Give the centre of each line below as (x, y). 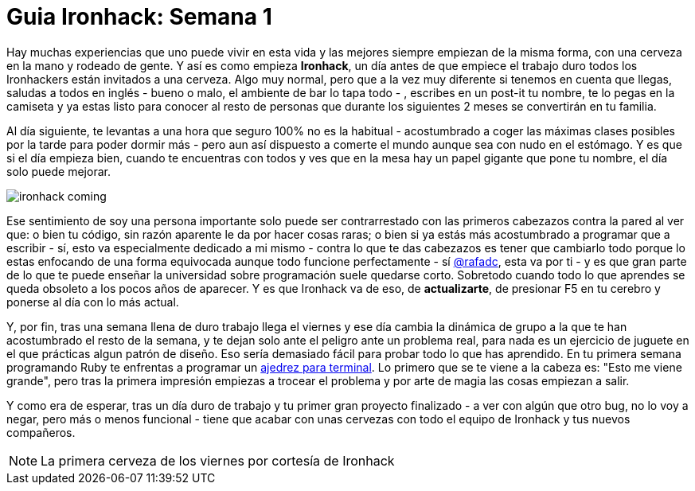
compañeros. (41, 432)
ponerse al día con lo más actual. (93, 302)
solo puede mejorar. (59, 171)
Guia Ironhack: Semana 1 (139, 17)
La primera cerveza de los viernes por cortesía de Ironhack (218, 460)
